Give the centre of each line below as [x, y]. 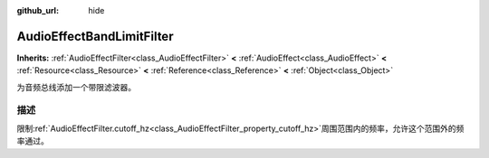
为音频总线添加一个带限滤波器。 [76, 87]
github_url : [38, 10]
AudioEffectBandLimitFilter [95, 36]
